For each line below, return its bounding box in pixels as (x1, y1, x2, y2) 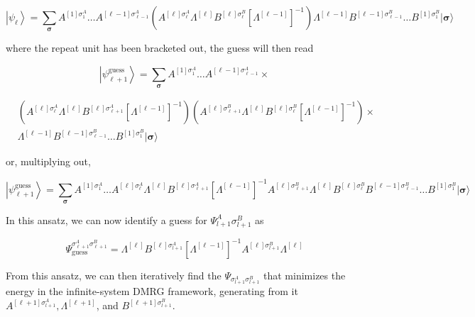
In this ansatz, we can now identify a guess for (6, 212, 207, 227)
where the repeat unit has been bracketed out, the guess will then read (6, 40, 314, 55)
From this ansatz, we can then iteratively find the (6, 267, 222, 282)
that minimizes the (263, 267, 346, 282)
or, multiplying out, (6, 154, 91, 169)
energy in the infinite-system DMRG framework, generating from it (6, 284, 298, 299)
